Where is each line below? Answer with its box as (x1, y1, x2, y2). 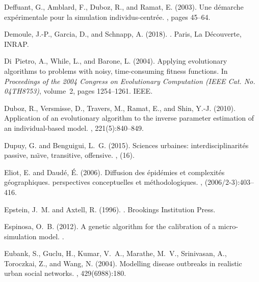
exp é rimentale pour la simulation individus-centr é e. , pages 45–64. (4, 11, 211, 22)
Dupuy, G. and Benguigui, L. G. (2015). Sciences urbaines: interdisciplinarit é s (4, 139, 249, 150)
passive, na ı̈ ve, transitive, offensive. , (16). (4, 150, 135, 160)
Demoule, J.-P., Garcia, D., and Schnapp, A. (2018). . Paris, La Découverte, (4, 29, 242, 39)
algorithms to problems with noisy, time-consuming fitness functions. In (4, 65, 228, 76)
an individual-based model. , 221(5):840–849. (4, 122, 144, 133)
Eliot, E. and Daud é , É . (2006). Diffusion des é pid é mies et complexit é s (4, 166, 225, 177)
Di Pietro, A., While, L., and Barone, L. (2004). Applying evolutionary (4, 55, 227, 66)
